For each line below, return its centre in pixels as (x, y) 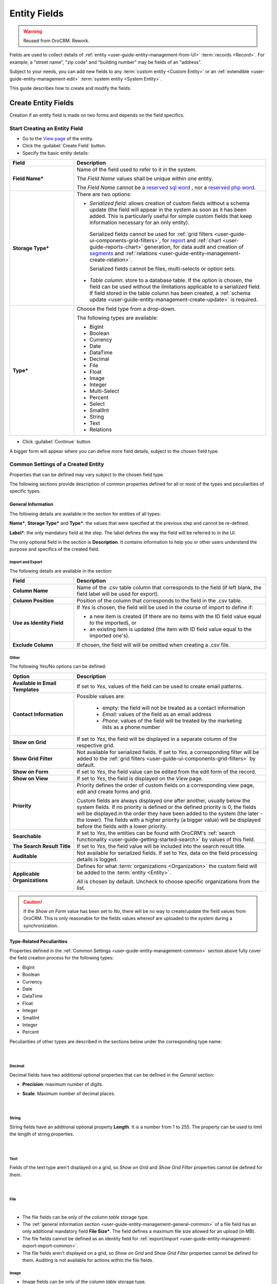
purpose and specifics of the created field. (55, 549)
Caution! (33, 902)
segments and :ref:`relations (123, 253)
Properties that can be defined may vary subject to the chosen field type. (87, 475)
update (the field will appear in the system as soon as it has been (168, 210)
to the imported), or (113, 623)
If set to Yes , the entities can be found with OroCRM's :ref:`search (156, 833)
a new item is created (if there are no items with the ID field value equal (175, 616)
